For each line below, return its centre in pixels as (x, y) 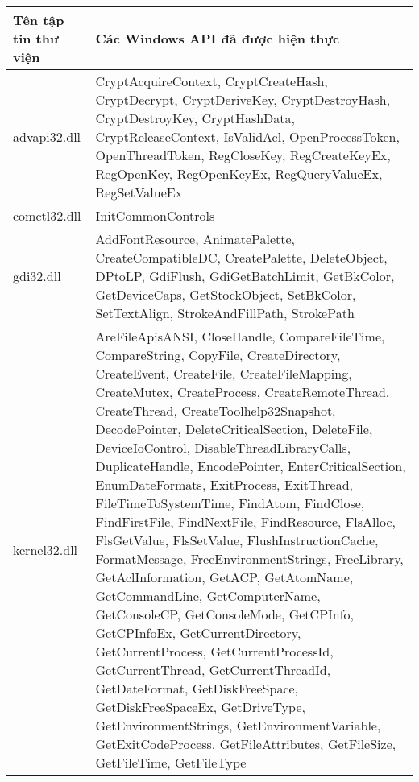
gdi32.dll (37, 276)
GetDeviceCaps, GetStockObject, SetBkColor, (226, 294)
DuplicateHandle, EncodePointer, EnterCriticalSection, (251, 466)
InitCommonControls (155, 215)
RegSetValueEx (139, 192)
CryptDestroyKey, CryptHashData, (195, 118)
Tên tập (39, 20)
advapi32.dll (47, 137)
